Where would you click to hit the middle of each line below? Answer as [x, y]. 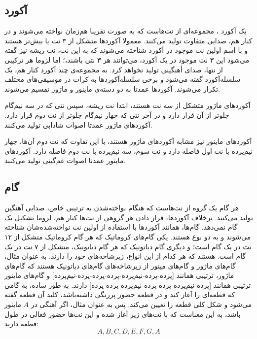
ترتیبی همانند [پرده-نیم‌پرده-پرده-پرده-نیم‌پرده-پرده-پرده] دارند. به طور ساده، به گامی [128, 285]
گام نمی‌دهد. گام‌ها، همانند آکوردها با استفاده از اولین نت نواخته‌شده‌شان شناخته [121, 227]
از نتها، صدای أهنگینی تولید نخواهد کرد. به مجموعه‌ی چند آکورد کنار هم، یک [114, 69]
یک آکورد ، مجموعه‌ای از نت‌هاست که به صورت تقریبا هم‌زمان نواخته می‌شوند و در [126, 31]
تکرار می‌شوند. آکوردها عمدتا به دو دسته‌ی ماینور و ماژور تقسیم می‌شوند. [112, 88]
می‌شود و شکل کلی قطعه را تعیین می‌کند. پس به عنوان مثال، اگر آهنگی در [141, 304]
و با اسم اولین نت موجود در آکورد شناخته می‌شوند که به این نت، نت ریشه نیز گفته [126, 50]
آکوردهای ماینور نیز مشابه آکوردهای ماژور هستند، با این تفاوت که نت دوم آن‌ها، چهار [128, 141]
